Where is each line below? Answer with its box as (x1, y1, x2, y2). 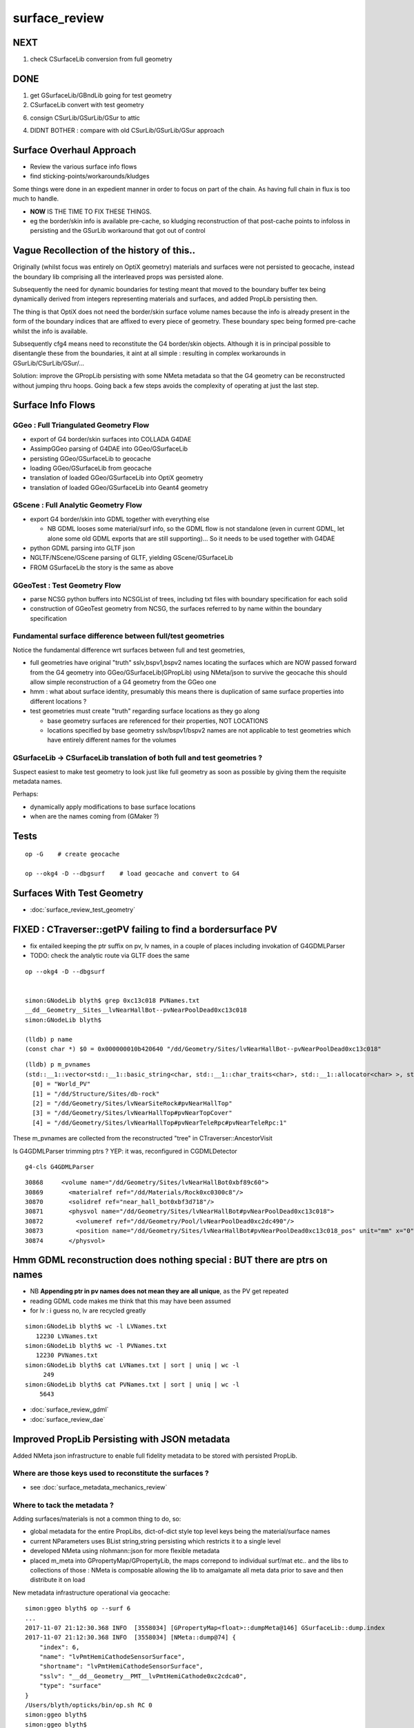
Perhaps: (12, 790, 39, 798)
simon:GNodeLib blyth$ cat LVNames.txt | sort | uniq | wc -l (25, 1361, 240, 1369)
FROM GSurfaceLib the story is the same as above (30, 563, 174, 572)
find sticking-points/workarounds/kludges (30, 172, 150, 180)
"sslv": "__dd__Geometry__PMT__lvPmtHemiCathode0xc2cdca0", (39, 1672, 248, 1680)
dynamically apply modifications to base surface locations (30, 802, 196, 811)
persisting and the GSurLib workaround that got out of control (30, 227, 206, 235)
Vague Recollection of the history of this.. (12, 245, 196, 256)
